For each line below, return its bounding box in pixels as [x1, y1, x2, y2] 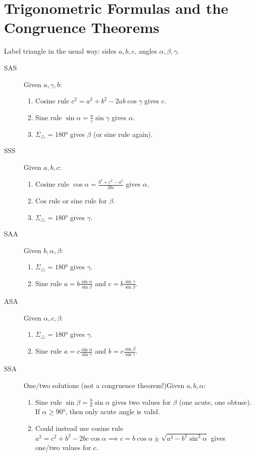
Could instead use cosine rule [35, 423, 124, 433]
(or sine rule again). [93, 129, 153, 139]
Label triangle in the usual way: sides [4, 46, 117, 56]
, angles [134, 46, 157, 56]
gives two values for [112, 396, 171, 407]
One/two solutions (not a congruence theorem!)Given [24, 380, 185, 390]
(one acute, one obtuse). [179, 396, 252, 407]
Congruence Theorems [4, 17, 159, 37]
